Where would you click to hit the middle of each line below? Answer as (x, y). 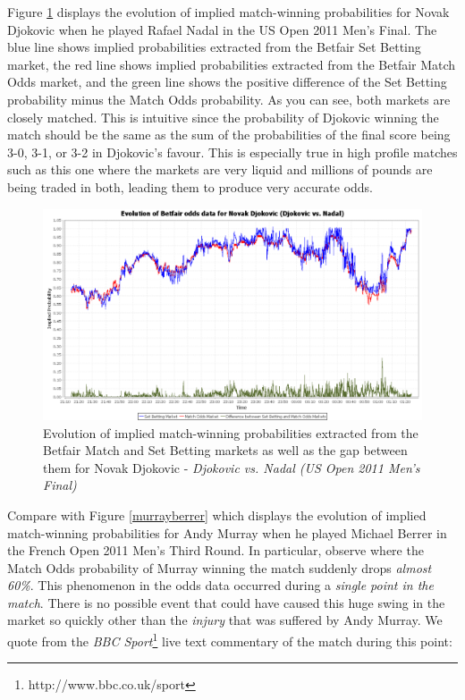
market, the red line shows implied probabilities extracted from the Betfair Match (232, 64)
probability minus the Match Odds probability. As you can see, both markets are (229, 99)
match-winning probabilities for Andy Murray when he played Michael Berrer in (227, 532)
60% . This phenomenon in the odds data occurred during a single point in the (220, 585)
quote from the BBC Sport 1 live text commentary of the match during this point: (230, 640)
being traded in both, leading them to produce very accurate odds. (190, 186)
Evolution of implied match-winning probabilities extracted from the (231, 432)
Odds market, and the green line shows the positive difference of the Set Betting (227, 82)
